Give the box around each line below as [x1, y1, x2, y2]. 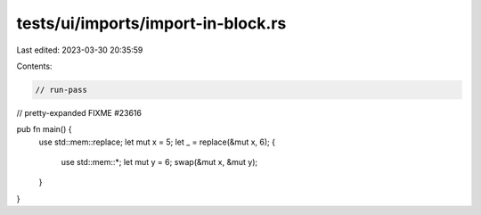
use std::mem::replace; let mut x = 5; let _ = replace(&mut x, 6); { [38, 136, 276, 147]
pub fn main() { [16, 124, 72, 135]
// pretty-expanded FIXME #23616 [16, 107, 143, 118]
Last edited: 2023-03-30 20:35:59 [16, 45, 143, 55]
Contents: [16, 61, 53, 71]
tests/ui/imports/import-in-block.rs [16, 13, 287, 33]
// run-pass [35, 85, 88, 95]
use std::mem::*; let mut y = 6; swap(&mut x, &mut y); [61, 157, 258, 168]
